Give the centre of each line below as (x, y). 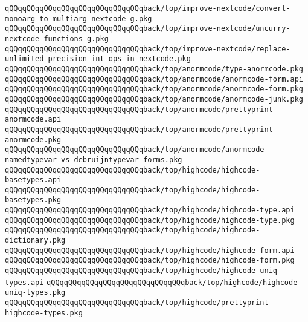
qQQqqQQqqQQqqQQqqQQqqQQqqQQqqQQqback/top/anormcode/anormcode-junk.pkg (154, 99)
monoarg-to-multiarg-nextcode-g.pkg (79, 18)
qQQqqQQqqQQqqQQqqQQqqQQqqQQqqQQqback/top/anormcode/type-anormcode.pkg (154, 69)
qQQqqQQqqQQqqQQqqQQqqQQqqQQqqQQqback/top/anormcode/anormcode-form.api (154, 79)
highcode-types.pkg (44, 313)
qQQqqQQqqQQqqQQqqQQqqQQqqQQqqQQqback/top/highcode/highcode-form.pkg (150, 261)
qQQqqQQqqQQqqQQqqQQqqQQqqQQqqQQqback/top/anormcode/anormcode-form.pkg (154, 89)
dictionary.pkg (35, 241)
